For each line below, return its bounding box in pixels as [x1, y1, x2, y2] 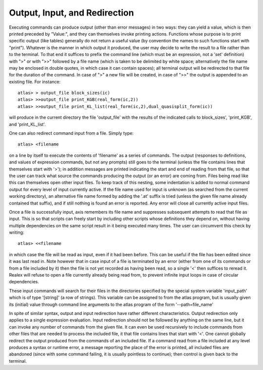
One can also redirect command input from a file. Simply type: [9, 130, 134, 136]
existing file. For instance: [9, 78, 61, 85]
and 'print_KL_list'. [9, 121, 46, 127]
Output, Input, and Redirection [9, 7, 134, 18]
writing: [9, 229, 24, 236]
